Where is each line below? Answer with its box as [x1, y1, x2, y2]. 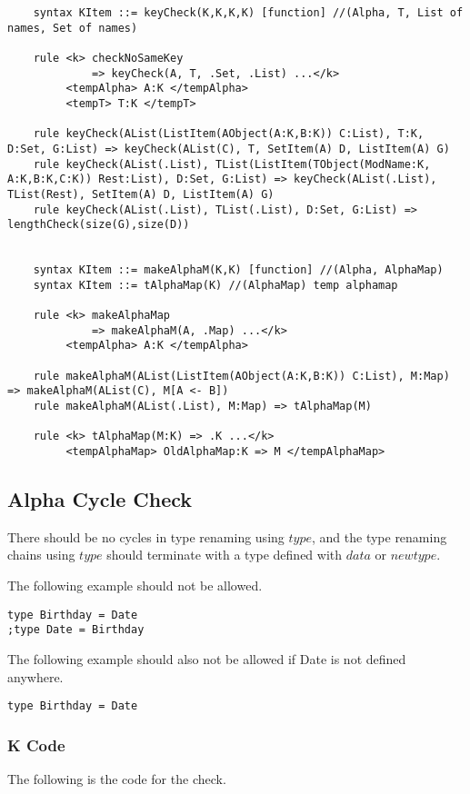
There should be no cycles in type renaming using [7, 527, 285, 546]
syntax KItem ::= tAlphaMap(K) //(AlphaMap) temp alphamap [33, 278, 398, 292]
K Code [7, 733, 65, 756]
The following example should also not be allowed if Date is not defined [7, 649, 406, 668]
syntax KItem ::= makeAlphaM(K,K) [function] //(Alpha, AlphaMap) [33, 263, 444, 277]
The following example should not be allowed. [7, 576, 263, 595]
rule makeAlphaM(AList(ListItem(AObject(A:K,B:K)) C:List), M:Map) [33, 369, 450, 382]
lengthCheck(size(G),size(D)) [7, 218, 190, 232]
